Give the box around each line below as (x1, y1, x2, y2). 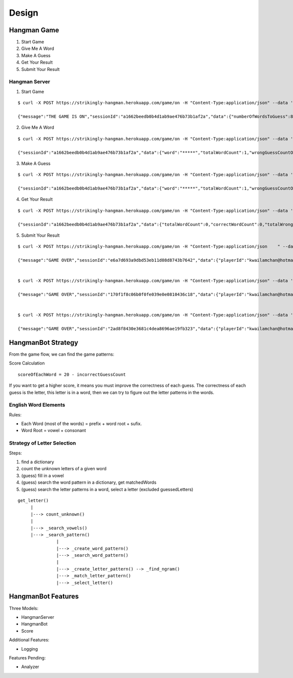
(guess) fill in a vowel (21, 473, 64, 478)
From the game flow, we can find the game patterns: (9, 351, 114, 357)
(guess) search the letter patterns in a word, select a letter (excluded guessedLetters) (21, 486, 193, 492)
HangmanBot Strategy (9, 338, 78, 347)
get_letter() (18, 497, 49, 503)
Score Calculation (9, 360, 45, 366)
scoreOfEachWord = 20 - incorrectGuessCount (18, 372, 126, 377)
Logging (21, 646, 38, 652)
